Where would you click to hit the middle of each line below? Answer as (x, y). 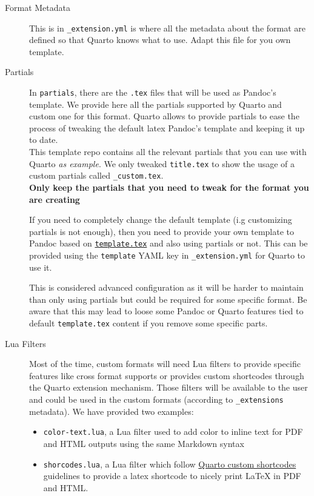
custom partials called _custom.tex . (96, 175)
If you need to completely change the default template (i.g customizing (161, 220)
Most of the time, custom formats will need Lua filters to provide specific (165, 364)
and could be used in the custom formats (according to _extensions (156, 399)
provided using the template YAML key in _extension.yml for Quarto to (167, 255)
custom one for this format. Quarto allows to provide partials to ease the (164, 116)
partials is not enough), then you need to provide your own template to (162, 231)
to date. (44, 140)
